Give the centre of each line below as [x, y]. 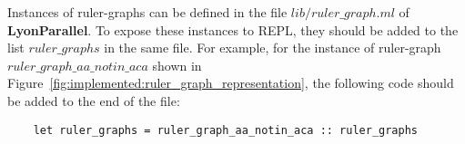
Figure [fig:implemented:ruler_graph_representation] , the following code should [231, 83]
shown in [177, 65]
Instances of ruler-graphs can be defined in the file [147, 12]
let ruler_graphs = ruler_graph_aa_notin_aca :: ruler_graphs [226, 130]
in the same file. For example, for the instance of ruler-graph [273, 48]
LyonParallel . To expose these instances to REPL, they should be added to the [233, 29]
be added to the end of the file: [94, 100]
